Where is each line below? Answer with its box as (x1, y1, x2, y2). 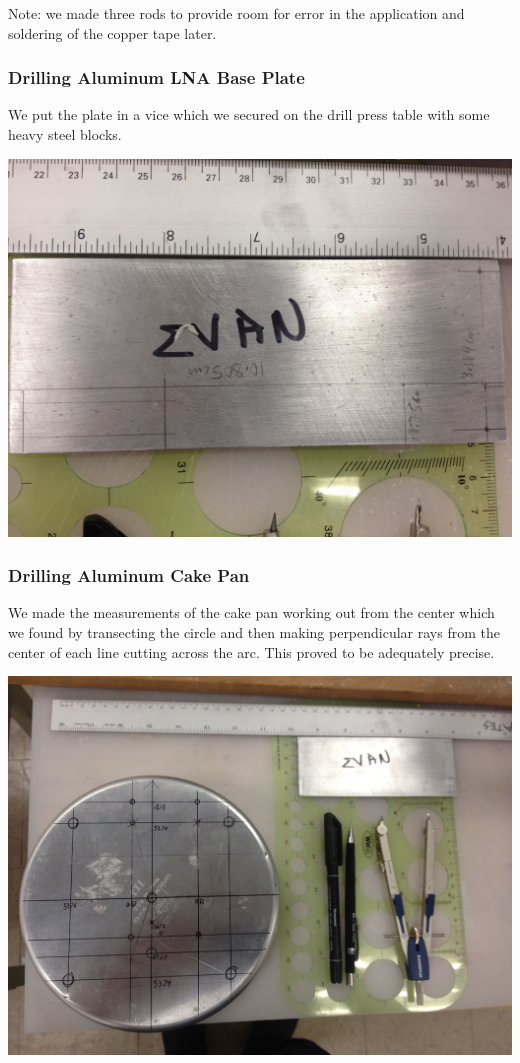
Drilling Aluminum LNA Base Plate (8, 65, 305, 90)
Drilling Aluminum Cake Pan (8, 563, 250, 588)
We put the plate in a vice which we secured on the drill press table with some (8, 104, 490, 125)
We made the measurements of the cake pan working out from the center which (8, 602, 495, 623)
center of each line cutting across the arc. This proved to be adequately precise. (8, 641, 495, 662)
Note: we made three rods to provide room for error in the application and (8, 3, 465, 23)
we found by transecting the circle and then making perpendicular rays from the (8, 622, 500, 642)
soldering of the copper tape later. (8, 22, 217, 43)
